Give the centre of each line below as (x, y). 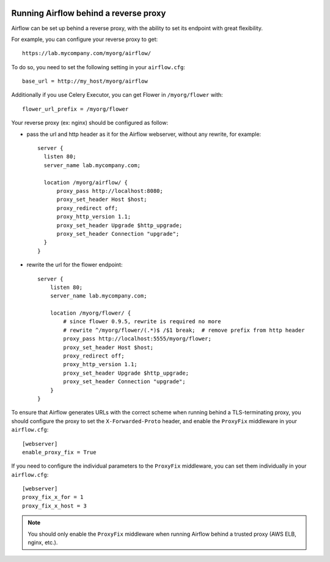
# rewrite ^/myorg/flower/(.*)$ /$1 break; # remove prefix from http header (184, 330)
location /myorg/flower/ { (90, 313)
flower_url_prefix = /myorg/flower (75, 109)
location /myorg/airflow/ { (86, 182)
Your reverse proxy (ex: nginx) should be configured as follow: (90, 123)
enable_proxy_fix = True (59, 452)
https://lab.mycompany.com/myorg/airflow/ (87, 53)
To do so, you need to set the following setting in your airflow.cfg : (98, 67)
